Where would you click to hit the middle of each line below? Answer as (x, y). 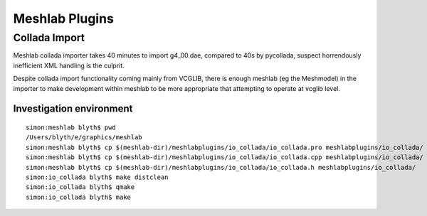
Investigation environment (73, 109)
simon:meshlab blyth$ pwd (71, 127)
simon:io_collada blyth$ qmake (80, 187)
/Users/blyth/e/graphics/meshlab (84, 137)
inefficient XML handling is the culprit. (69, 65)
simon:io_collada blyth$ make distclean (97, 177)
